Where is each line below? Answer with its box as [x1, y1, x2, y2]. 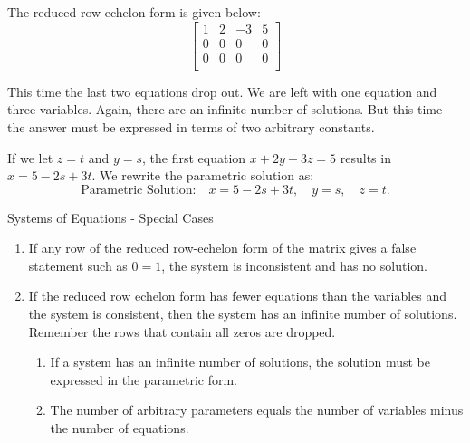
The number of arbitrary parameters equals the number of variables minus [50, 400, 464, 419]
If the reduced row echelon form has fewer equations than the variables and [28, 286, 447, 305]
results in [340, 148, 391, 167]
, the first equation [142, 148, 246, 167]
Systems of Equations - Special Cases [7, 207, 214, 226]
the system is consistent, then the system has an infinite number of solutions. [28, 304, 457, 323]
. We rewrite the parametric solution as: [91, 166, 314, 185]
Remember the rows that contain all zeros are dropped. [28, 322, 336, 341]
